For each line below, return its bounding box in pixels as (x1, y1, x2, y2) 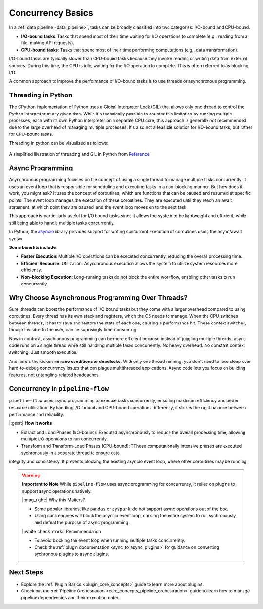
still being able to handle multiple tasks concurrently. (9, 220, 115, 226)
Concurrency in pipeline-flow (9, 385, 109, 393)
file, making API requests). (21, 40, 74, 46)
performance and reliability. (9, 412, 64, 418)
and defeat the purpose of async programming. (34, 519, 130, 526)
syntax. (9, 235, 24, 241)
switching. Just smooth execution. (9, 349, 78, 355)
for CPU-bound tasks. (9, 131, 53, 137)
